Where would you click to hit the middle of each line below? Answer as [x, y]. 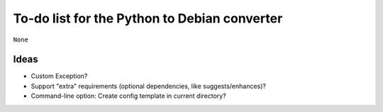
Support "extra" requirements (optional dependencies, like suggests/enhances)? [148, 86]
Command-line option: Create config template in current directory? [128, 96]
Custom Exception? [59, 76]
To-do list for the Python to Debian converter [148, 18]
